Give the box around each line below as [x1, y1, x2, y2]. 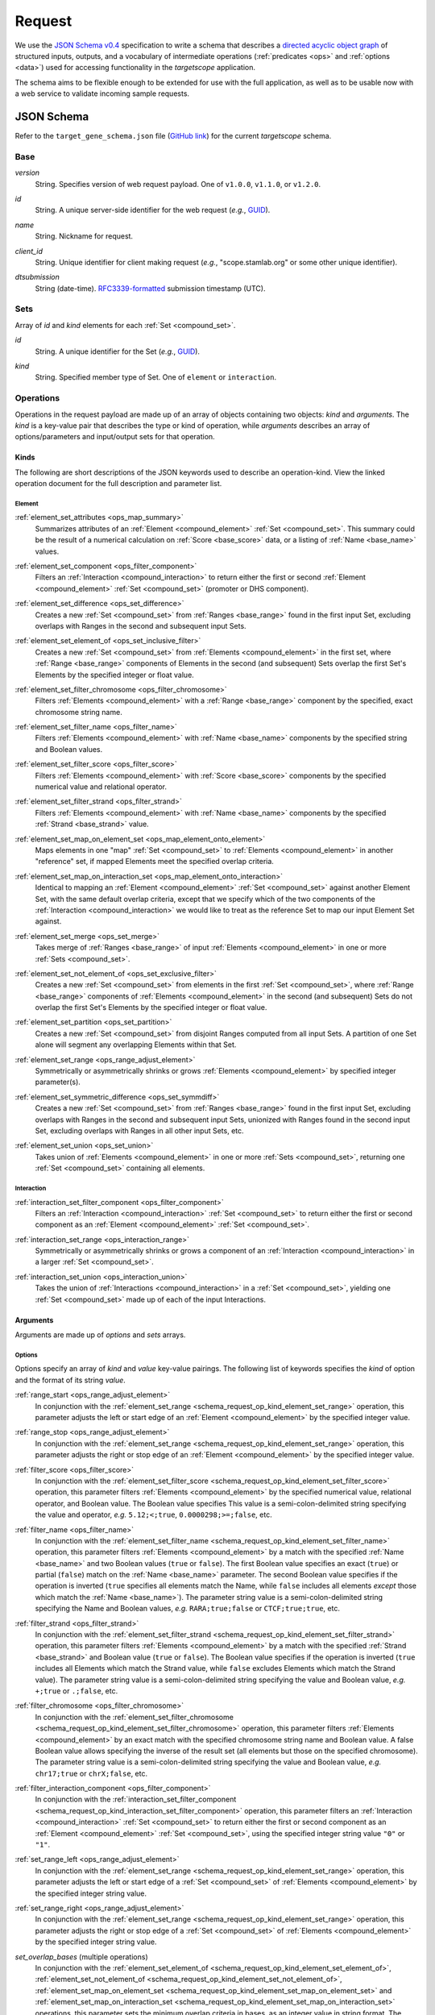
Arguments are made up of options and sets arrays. [14, 1330, 186, 1340]
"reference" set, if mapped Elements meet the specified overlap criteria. [35, 857, 274, 866]
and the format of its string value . [14, 1375, 126, 1385]
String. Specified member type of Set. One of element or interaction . [35, 372, 277, 382]
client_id [14, 246, 43, 256]
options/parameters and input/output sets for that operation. [14, 432, 215, 442]
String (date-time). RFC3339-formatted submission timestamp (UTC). [35, 283, 266, 293]
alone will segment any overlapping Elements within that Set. [35, 1040, 237, 1049]
